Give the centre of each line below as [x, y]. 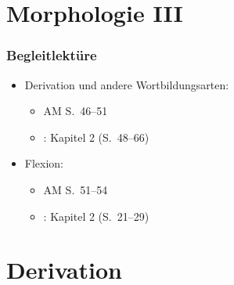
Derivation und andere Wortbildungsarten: [127, 84]
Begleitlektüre [52, 55]
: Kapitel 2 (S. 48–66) [96, 137]
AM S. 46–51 [76, 111]
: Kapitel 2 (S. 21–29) [96, 216]
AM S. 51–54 [76, 189]
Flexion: [44, 163]
